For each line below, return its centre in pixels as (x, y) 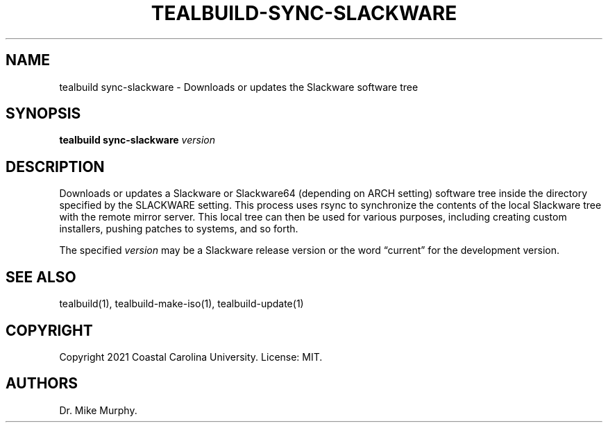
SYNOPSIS (43, 114)
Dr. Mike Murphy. (98, 410)
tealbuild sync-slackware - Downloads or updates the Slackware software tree (239, 87)
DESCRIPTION (55, 166)
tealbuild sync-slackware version (137, 140)
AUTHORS (42, 384)
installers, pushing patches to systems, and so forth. (179, 229)
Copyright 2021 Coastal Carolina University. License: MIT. (191, 357)
